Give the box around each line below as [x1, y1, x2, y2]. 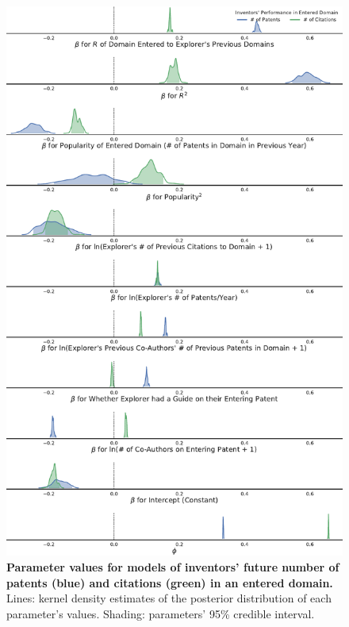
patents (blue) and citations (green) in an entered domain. [6, 574, 333, 590]
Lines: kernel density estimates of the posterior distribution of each [6, 590, 332, 606]
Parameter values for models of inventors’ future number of [6, 559, 339, 575]
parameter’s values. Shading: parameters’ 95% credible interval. [6, 605, 315, 621]
